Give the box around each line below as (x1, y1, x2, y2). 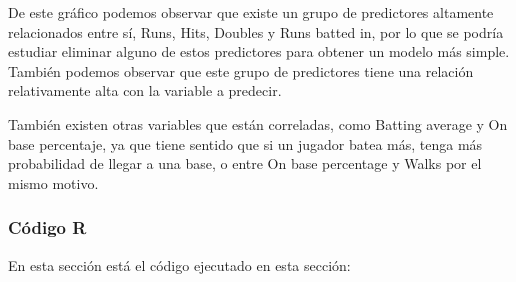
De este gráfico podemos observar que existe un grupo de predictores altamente (8, 2, 494, 22)
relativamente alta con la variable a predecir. (8, 80, 282, 101)
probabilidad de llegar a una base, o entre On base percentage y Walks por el (8, 153, 482, 174)
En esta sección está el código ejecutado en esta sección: (8, 254, 351, 275)
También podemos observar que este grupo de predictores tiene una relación (8, 60, 474, 81)
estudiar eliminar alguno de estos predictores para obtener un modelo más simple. (8, 41, 510, 62)
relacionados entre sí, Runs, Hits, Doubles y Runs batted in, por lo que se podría (8, 21, 504, 42)
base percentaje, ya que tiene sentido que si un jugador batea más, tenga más (8, 133, 483, 154)
